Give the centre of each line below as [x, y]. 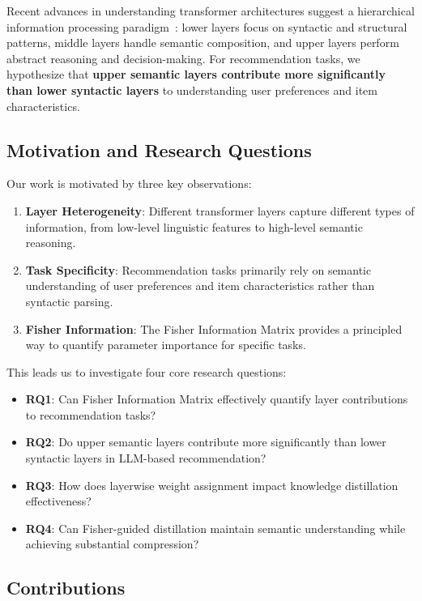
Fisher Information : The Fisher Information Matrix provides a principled [214, 328]
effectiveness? [58, 501]
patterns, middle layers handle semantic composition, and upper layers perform [203, 43]
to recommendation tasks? [91, 414]
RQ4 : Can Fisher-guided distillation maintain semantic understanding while [215, 528]
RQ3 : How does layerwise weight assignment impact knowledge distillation [212, 485]
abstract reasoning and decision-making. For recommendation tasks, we [183, 58]
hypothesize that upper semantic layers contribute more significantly [196, 74]
